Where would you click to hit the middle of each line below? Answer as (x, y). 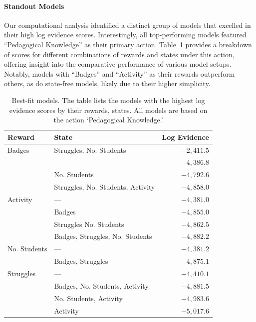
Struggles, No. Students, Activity (105, 187)
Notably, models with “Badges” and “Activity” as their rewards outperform (120, 73)
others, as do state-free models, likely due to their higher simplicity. (107, 83)
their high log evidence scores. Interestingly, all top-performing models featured (125, 35)
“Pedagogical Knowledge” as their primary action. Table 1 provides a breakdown (128, 44)
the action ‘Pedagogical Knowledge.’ (108, 120)
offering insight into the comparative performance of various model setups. (118, 64)
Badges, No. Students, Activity (101, 285)
